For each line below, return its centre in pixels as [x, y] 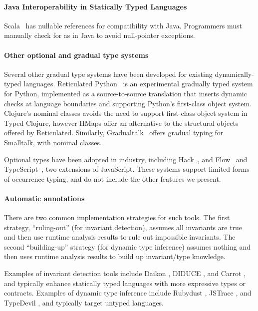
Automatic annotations [44, 198]
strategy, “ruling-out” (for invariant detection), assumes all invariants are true [123, 227]
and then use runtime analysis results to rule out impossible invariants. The [120, 237]
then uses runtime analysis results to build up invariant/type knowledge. [115, 256]
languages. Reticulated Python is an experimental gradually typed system [138, 84]
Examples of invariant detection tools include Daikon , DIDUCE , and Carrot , [125, 273]
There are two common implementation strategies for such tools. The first [117, 217]
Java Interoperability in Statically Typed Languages [96, 6]
